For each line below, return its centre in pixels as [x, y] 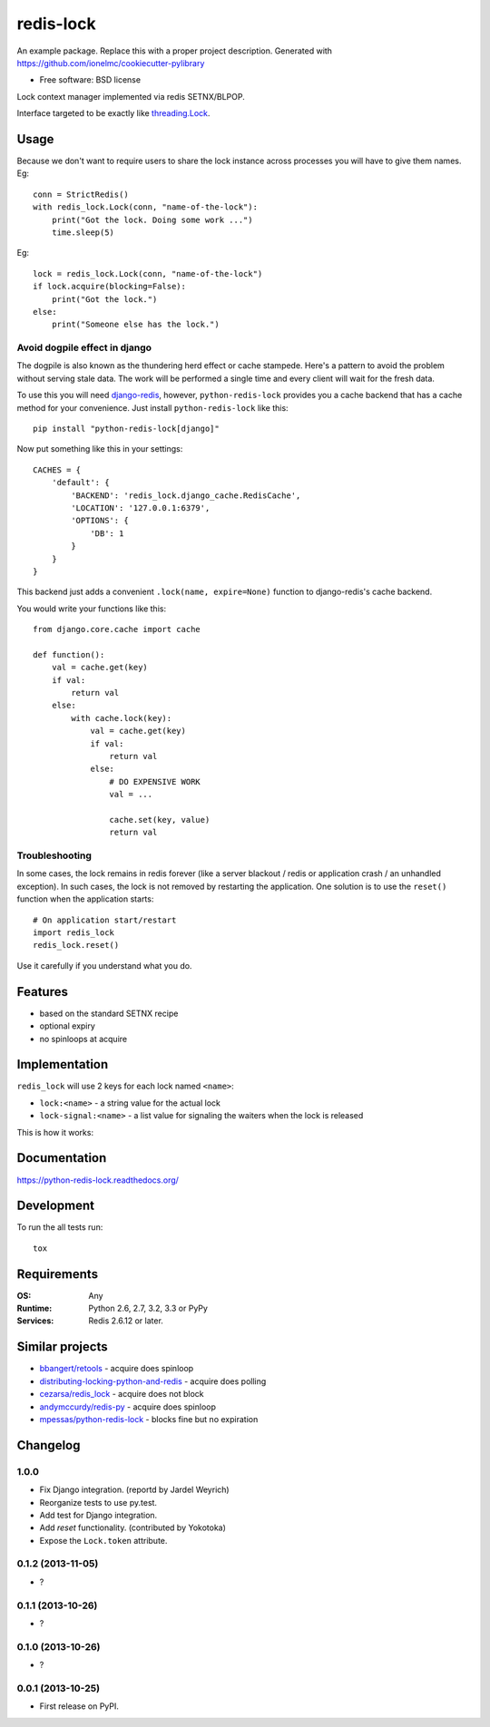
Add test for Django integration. [98, 1515]
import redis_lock [74, 933]
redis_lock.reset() [76, 945]
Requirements [58, 1274]
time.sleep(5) [83, 232]
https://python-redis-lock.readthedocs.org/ [98, 1180]
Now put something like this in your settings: [100, 449]
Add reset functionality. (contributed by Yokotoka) [133, 1527]
